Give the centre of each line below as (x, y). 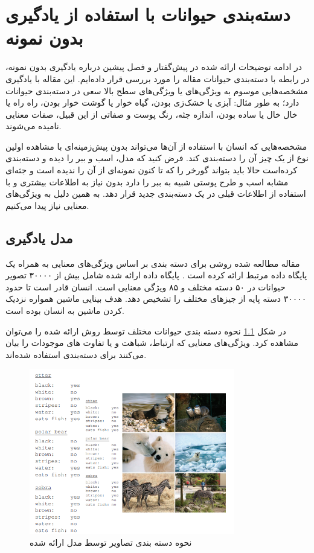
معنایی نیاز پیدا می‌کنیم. (47, 205)
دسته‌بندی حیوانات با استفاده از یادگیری (148, 14)
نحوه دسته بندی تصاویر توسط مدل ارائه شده (111, 542)
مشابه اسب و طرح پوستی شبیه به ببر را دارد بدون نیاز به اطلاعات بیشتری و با (147, 181)
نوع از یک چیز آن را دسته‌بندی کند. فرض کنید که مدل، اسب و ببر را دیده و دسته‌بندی (157, 158)
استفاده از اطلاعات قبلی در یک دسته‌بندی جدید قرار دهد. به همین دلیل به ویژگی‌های (156, 193)
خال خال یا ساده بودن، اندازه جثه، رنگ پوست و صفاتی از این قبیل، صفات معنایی (152, 114)
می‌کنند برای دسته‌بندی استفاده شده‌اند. (76, 354)
